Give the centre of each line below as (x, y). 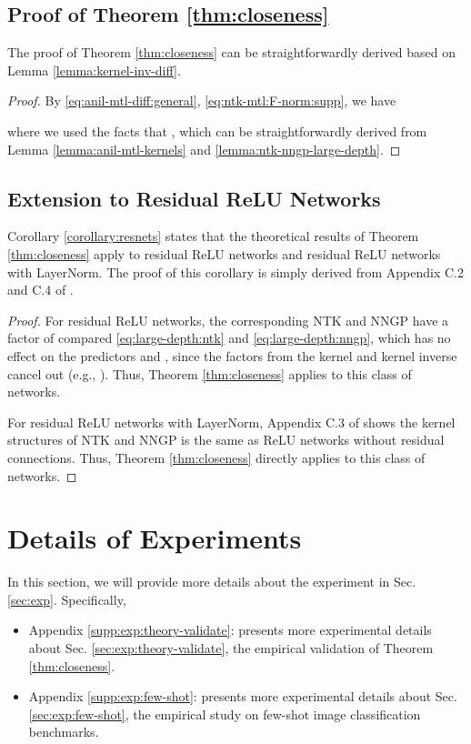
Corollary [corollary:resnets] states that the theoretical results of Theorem (213, 236)
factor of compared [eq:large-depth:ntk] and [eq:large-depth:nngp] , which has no (229, 338)
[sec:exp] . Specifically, (67, 599)
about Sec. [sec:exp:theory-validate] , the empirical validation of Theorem (231, 648)
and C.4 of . (40, 290)
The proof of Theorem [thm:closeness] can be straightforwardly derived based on (231, 52)
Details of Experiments (155, 538)
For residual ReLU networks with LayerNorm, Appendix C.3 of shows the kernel (231, 422)
